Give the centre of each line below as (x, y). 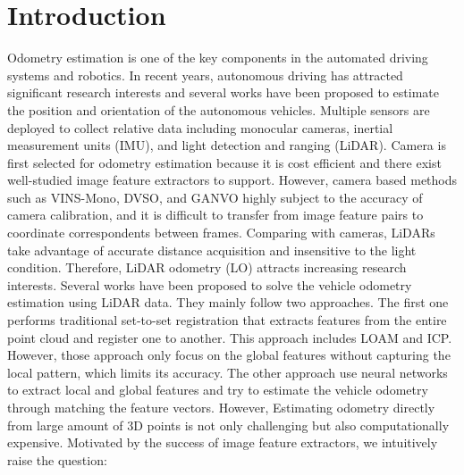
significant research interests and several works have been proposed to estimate (224, 92)
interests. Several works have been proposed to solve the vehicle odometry (210, 284)
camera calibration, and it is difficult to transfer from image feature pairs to (215, 215)
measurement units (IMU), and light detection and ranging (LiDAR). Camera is (227, 145)
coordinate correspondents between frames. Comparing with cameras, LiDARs (221, 233)
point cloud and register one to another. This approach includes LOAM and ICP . (230, 337)
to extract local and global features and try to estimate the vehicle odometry (218, 390)
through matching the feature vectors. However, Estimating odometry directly (221, 407)
